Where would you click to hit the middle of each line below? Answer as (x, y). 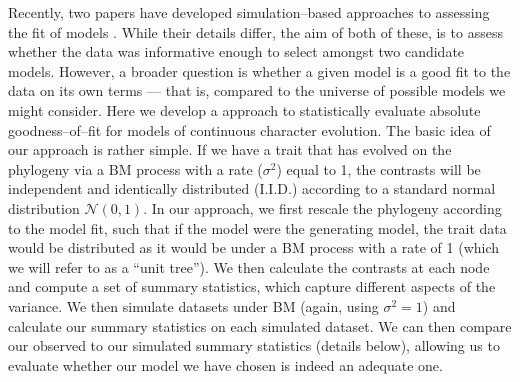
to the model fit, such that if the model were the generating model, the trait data (257, 227)
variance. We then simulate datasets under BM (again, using (193, 305)
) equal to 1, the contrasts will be (378, 168)
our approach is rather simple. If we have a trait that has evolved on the (230, 149)
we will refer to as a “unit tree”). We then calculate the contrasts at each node (249, 266)
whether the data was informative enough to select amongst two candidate (236, 51)
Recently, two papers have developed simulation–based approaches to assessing (249, 12)
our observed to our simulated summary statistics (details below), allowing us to (254, 345)
